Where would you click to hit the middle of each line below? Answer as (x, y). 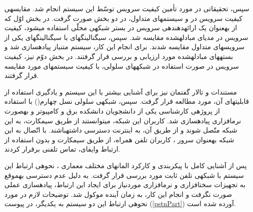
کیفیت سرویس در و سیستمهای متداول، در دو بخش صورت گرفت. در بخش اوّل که (124, 18)
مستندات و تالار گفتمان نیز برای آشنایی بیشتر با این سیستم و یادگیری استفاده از (121, 91)
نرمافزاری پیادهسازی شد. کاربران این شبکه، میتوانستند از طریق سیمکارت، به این (123, 120)
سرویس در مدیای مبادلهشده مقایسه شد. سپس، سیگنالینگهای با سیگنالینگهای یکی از (126, 37)
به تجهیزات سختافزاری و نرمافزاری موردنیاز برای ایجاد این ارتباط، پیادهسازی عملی (125, 184)
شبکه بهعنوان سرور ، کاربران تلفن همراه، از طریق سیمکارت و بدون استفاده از (119, 139)
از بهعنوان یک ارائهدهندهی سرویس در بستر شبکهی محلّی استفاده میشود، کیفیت (121, 28)
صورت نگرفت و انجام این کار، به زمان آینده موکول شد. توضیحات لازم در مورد (118, 194)
